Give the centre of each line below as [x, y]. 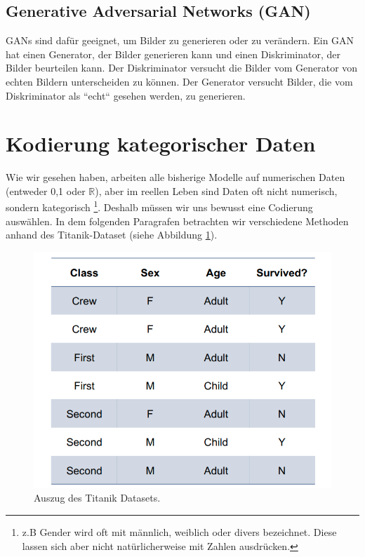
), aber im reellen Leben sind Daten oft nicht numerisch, [216, 190]
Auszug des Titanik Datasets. [97, 498]
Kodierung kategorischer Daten [161, 143]
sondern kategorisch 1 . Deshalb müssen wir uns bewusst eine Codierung [159, 206]
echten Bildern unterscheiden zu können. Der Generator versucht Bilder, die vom [179, 81]
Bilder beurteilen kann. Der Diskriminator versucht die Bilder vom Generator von [182, 68]
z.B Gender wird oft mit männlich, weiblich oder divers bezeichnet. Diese [179, 532]
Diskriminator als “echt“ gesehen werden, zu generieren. [126, 95]
